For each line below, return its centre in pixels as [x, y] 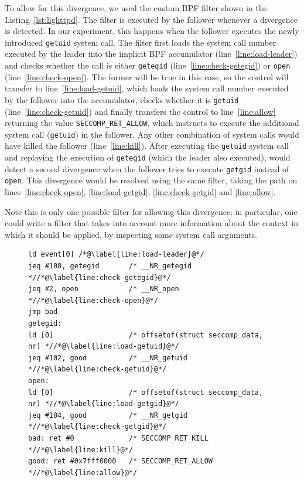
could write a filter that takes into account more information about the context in [152, 223]
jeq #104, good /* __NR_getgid [108, 415]
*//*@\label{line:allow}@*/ [83, 473]
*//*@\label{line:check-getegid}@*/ [100, 277]
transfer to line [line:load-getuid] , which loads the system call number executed [147, 88]
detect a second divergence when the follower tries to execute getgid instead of [147, 168]
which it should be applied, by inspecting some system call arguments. [131, 234]
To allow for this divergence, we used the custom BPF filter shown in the [136, 8]
